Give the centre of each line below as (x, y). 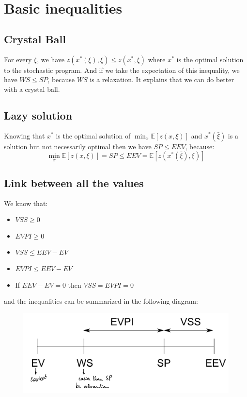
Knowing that (24, 135)
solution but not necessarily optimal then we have (78, 146)
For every (18, 59)
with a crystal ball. (32, 89)
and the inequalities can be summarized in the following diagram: (101, 301)
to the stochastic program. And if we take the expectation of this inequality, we (122, 70)
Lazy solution (38, 115)
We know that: (26, 203)
